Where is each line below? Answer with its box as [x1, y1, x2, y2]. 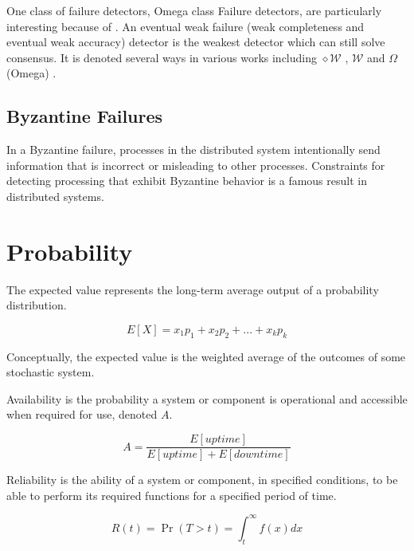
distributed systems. [6, 187, 104, 204]
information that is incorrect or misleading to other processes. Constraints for [6, 156, 385, 173]
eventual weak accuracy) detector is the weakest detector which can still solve [6, 33, 385, 50]
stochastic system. [6, 364, 95, 380]
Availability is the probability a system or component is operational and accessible [6, 390, 408, 407]
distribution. [6, 297, 67, 313]
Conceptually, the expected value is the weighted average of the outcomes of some [6, 348, 406, 364]
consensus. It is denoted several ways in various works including [6, 49, 317, 65]
